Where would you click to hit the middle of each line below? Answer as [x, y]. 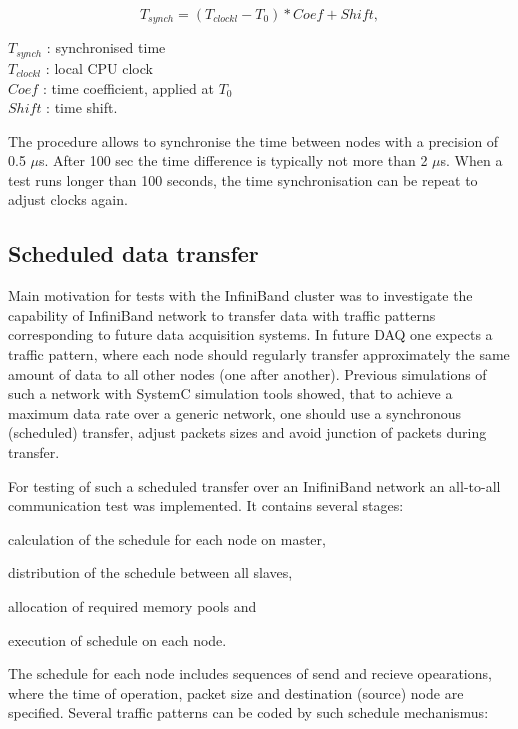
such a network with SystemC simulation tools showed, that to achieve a [230, 393]
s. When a [471, 160]
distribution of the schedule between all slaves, [150, 572]
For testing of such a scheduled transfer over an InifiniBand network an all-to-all [254, 485]
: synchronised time [106, 47]
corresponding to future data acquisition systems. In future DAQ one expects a [250, 334]
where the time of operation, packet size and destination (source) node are [236, 692]
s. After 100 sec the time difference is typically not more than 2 [233, 160]
